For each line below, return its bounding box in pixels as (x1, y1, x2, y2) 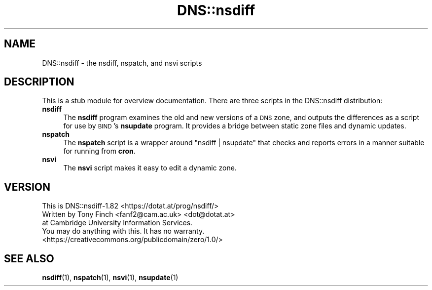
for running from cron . (63, 147, 136, 156)
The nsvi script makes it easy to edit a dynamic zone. (63, 164, 237, 172)
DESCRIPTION (4, 76, 74, 88)
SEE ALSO (4, 252, 54, 265)
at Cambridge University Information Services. (42, 218, 193, 227)
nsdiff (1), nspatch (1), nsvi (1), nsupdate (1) (42, 273, 179, 282)
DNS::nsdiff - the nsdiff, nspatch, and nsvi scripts (42, 58, 202, 67)
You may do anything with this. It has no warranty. (42, 227, 205, 236)
